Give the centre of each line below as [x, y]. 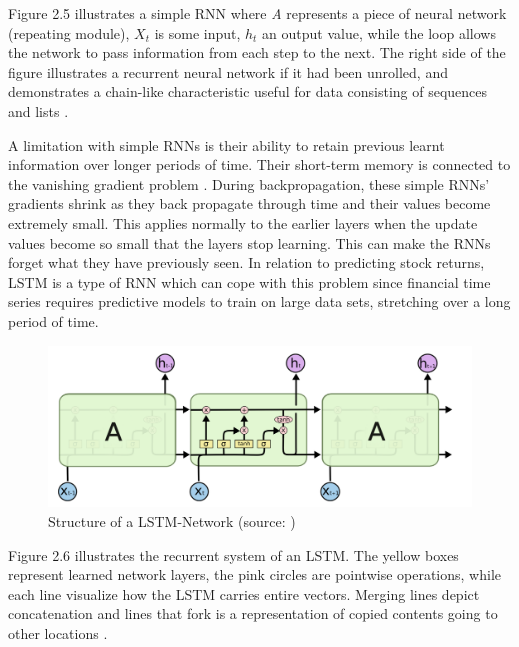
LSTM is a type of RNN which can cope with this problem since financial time [249, 281]
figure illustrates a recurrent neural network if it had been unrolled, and [228, 71]
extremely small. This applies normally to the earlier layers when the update [243, 222]
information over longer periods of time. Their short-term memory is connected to [259, 164]
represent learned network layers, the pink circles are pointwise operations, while [255, 574]
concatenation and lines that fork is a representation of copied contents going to [253, 613]
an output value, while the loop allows [379, 32]
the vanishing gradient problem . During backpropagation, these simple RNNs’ [249, 183]
